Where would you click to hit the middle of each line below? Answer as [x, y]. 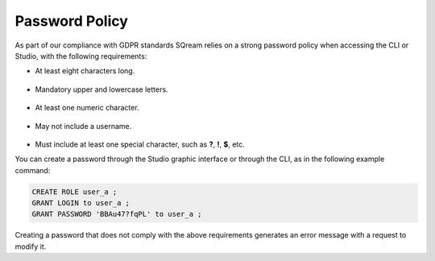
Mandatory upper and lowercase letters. [101, 89]
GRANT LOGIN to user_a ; [81, 203]
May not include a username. [83, 126]
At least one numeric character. [87, 108]
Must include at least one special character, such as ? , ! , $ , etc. [140, 144]
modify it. [31, 246]
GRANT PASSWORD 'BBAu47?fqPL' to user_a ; [117, 214]
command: [33, 170]
